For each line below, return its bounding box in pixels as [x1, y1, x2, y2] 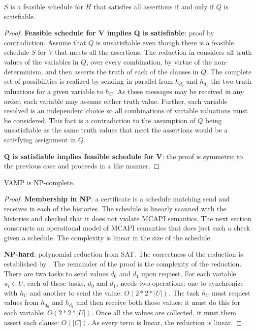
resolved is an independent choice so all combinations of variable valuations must [4, 105, 248, 116]
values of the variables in [4, 56, 79, 66]
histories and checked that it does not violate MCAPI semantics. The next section [4, 213, 252, 223]
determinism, [4, 66, 43, 76]
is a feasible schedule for [10, 1, 83, 11]
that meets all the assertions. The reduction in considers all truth [55, 47, 252, 57]
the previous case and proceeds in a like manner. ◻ [4, 161, 160, 171]
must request [211, 287, 251, 298]
